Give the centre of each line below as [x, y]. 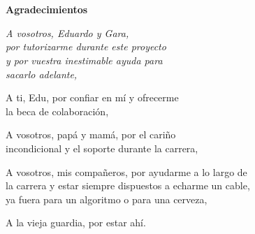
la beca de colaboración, [57, 111]
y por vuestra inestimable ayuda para [84, 60]
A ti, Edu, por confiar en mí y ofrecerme [92, 97]
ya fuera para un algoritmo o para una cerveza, [107, 199]
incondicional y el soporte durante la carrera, [102, 148]
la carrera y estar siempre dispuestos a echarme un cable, [128, 185]
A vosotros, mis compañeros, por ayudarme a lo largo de [126, 171]
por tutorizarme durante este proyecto [86, 46]
